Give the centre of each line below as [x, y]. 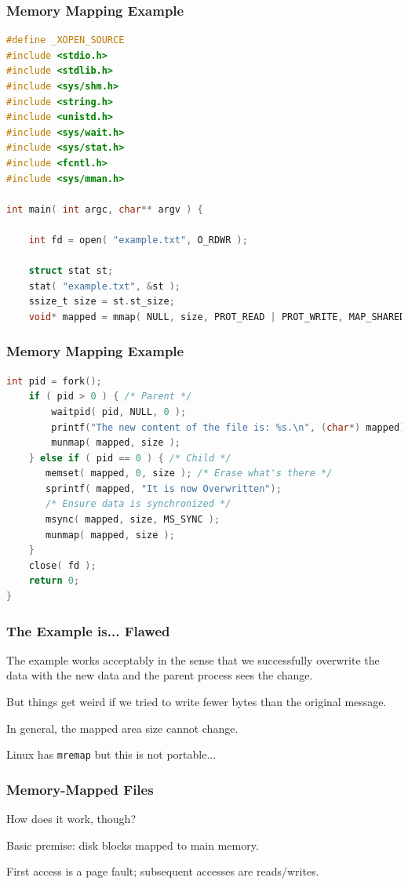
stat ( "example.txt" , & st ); [105, 286]
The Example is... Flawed [88, 630]
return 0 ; [54, 581]
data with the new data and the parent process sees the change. [160, 675]
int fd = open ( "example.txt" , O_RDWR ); [138, 240]
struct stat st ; [71, 271]
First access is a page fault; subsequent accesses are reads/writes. [163, 871]
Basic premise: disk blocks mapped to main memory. [133, 845]
